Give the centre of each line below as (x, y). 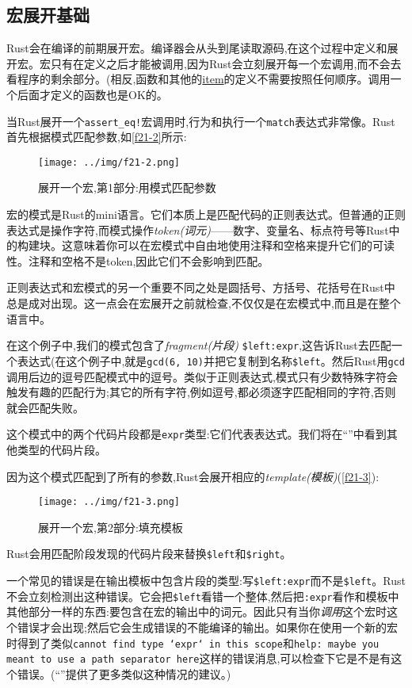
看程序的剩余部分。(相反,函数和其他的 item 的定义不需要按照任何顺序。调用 (198, 79)
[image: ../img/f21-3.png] (109, 502)
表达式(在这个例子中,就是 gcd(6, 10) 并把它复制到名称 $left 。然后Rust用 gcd (211, 360)
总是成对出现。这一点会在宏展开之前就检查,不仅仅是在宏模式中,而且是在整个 (204, 303)
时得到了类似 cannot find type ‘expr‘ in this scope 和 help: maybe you (193, 642)
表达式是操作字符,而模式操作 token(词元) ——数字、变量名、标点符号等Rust (198, 229)
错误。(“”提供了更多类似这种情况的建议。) (124, 673)
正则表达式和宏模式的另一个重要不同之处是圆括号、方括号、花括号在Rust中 (201, 287)
